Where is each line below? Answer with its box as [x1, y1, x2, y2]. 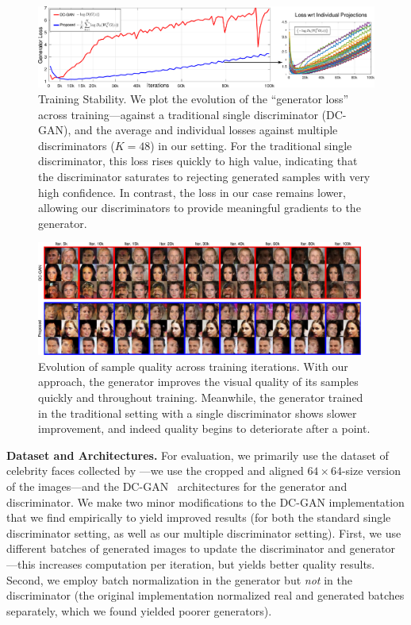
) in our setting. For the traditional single [150, 137, 352, 153]
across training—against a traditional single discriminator [38, 106, 318, 122]
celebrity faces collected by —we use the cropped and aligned [6, 462, 304, 479]
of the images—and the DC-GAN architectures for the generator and [6, 477, 348, 494]
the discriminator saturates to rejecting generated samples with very [38, 168, 371, 184]
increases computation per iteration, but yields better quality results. [39, 555, 375, 572]
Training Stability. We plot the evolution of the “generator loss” [38, 90, 349, 106]
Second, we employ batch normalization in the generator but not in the [6, 571, 352, 588]
